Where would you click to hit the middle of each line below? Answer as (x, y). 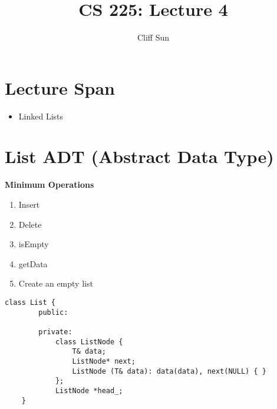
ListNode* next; (104, 361)
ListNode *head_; (89, 390)
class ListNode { (89, 342)
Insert (29, 204)
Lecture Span (60, 87)
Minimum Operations (50, 184)
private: (55, 332)
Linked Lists (41, 116)
